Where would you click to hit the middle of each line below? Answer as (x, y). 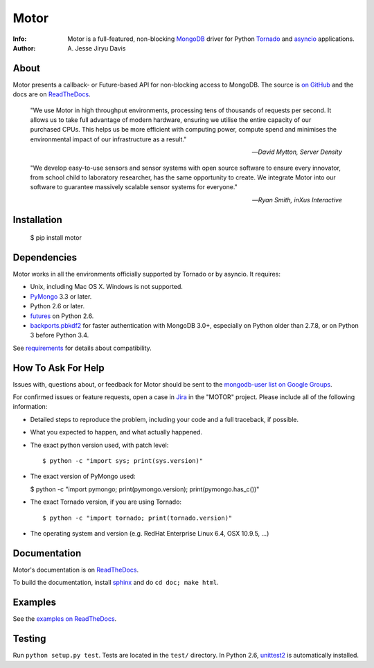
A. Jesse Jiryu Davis (97, 48)
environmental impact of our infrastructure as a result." (108, 139)
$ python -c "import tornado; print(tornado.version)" (137, 518)
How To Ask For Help (59, 368)
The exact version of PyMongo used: (83, 476)
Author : (24, 48)
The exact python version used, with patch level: (99, 445)
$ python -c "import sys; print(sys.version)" (123, 461)
